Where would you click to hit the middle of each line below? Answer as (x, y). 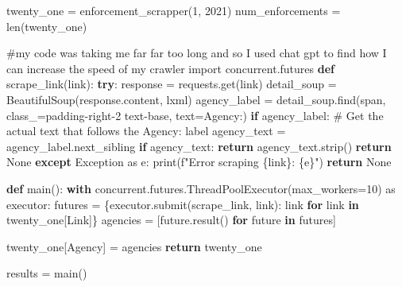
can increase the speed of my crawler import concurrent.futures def (170, 68)
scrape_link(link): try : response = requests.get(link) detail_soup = (172, 84)
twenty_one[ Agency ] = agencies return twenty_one (134, 246)
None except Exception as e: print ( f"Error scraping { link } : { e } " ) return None (199, 162)
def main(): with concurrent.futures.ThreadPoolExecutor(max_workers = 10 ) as (201, 188)
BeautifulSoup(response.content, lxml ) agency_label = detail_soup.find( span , (196, 99)
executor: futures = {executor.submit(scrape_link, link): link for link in (183, 204)
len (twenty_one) (47, 26)
